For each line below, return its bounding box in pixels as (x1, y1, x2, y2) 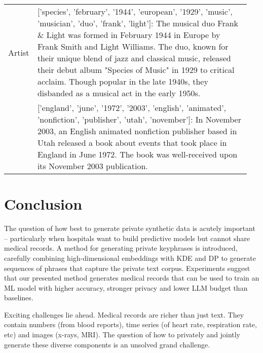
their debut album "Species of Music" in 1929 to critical (37, 64, 235, 75)
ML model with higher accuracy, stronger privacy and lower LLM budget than (4, 282, 248, 293)
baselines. (4, 292, 33, 303)
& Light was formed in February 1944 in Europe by (37, 29, 220, 41)
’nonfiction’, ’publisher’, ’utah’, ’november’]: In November (37, 113, 241, 125)
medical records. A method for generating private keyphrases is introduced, (4, 243, 238, 253)
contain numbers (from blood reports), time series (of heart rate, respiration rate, (4, 319, 257, 330)
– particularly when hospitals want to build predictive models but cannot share (4, 232, 250, 243)
